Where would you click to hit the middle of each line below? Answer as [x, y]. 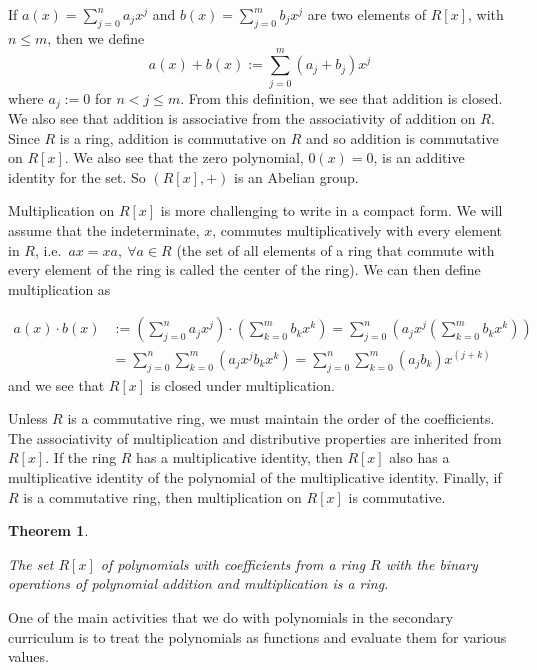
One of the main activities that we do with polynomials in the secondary [231, 617]
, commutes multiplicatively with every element [357, 229]
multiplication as [59, 288]
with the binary [431, 563]
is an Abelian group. [296, 176]
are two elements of [367, 14]
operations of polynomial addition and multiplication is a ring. [198, 583]
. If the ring [81, 457]
